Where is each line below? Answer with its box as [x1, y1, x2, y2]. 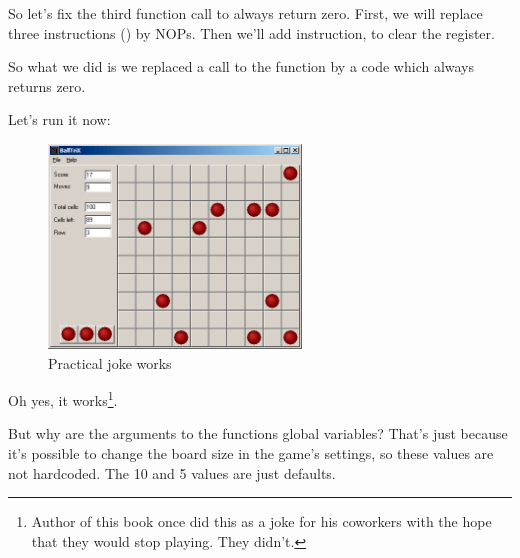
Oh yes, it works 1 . [8, 387, 118, 410]
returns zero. [8, 75, 86, 96]
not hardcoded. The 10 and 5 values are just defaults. [8, 462, 336, 483]
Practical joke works [48, 352, 172, 373]
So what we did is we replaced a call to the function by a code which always [8, 56, 475, 77]
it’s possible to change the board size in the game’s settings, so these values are [8, 443, 494, 464]
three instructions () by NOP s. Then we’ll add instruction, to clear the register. [8, 22, 495, 43]
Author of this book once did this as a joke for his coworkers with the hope [31, 511, 492, 532]
